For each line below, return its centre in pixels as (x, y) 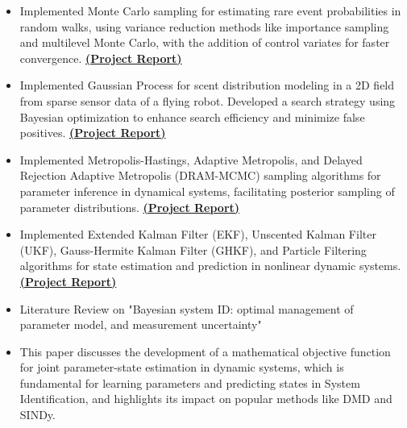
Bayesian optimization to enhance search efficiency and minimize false (192, 116)
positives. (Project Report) (93, 133)
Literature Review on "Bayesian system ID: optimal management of (187, 308)
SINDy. (37, 415)
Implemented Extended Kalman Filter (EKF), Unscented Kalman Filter (198, 234)
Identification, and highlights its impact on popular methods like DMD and (206, 399)
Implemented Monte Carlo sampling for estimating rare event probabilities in (210, 10)
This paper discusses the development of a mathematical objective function (205, 351)
